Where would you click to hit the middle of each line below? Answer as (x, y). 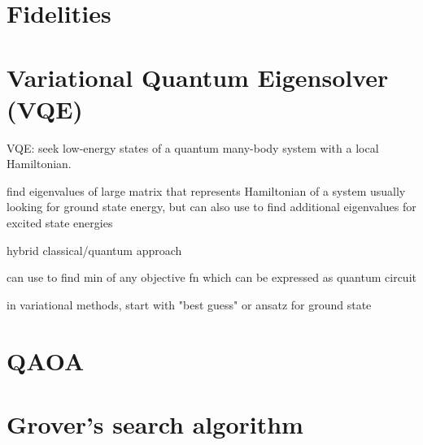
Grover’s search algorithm (155, 424)
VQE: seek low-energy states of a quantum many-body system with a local (193, 147)
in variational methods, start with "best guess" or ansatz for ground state (189, 304)
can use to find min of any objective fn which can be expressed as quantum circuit (211, 277)
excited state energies (60, 223)
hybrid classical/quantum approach (94, 250)
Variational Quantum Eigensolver (198, 77)
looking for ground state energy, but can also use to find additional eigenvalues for (211, 207)
